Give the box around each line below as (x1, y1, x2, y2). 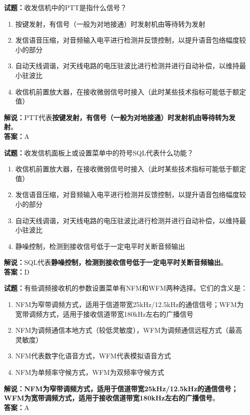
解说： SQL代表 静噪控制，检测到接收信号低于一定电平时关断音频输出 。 (4, 257, 228, 267)
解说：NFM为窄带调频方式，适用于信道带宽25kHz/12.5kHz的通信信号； (4, 383, 238, 393)
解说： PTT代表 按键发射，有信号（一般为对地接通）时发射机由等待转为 (4, 112, 229, 122)
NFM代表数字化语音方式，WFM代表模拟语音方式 (15, 351, 171, 361)
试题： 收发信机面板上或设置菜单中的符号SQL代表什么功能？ (4, 147, 194, 157)
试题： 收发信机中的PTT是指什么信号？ (4, 2, 127, 12)
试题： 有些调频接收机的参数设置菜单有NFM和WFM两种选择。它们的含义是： (4, 283, 248, 293)
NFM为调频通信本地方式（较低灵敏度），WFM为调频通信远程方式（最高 (15, 325, 242, 335)
